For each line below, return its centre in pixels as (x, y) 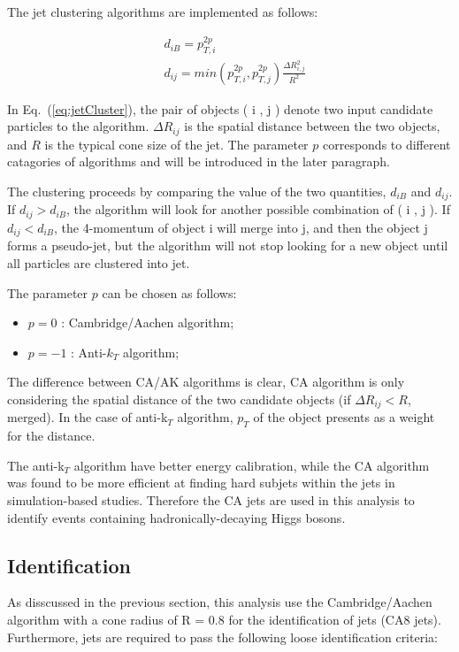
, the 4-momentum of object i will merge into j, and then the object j (241, 227)
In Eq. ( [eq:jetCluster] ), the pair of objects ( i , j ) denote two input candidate (220, 108)
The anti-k (36, 465)
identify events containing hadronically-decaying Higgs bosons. (176, 517)
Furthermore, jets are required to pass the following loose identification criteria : (222, 637)
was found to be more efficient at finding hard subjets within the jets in (201, 483)
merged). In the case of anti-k (88, 417)
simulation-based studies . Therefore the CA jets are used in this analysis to (211, 499)
